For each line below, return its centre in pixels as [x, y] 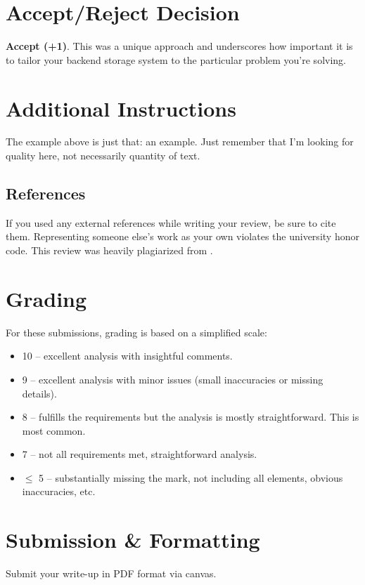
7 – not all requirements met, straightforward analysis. [140, 454]
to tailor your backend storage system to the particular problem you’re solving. [176, 59]
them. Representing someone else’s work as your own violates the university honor [182, 236]
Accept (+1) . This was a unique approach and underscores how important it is [179, 46]
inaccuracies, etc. [59, 491]
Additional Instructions [121, 108]
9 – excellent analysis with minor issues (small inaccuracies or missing [173, 379]
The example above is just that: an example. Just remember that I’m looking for [180, 142]
